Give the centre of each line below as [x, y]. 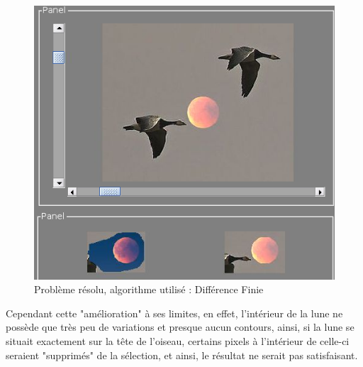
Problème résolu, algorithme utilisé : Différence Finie [149, 289]
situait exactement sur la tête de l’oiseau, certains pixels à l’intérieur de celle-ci [178, 340]
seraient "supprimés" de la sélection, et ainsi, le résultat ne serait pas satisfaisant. [182, 355]
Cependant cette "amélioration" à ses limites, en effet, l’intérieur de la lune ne [174, 313]
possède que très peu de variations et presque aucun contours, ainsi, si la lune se [180, 327]
